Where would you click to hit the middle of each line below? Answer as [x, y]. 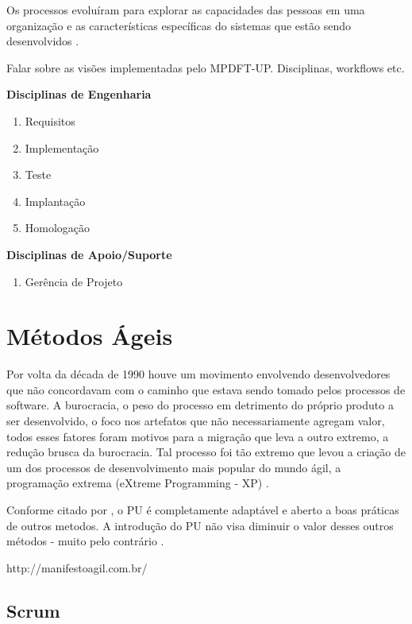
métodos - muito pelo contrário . [85, 541]
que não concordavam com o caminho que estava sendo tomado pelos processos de [206, 389]
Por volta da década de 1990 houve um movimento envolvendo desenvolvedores [198, 374]
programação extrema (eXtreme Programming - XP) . [138, 483]
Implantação [55, 201]
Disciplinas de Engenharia [79, 94]
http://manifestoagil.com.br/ [77, 567]
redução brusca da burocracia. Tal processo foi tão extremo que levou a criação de [206, 452]
